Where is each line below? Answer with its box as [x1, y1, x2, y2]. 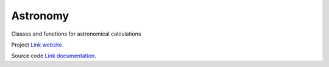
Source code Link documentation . [11, 52, 97, 60]
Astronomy [11, 9, 69, 22]
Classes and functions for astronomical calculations [11, 30, 141, 37]
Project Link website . [11, 41, 64, 48]
